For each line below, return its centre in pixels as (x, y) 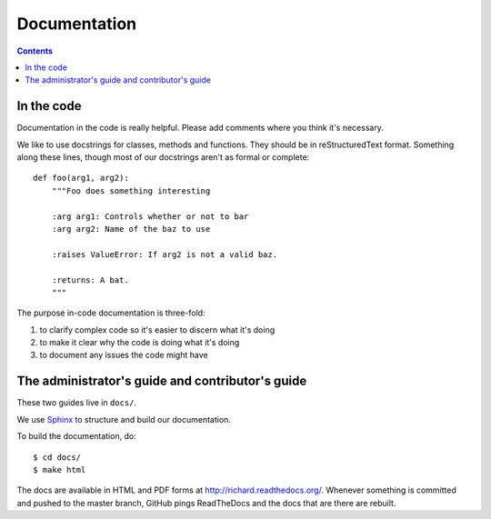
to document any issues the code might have (124, 355)
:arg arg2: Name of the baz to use (131, 229)
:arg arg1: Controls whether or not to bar (150, 216)
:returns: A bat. (90, 280)
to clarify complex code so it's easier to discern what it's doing (157, 329)
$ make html (60, 469)
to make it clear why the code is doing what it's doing (140, 343)
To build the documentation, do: (76, 436)
